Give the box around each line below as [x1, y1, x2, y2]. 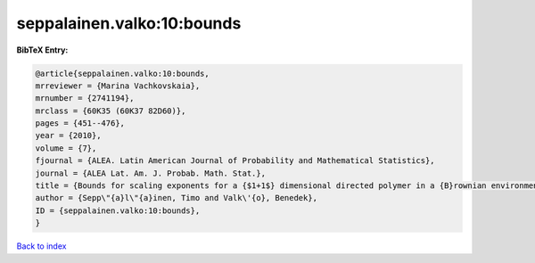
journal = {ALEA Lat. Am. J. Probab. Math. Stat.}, [35, 168, 267, 178]
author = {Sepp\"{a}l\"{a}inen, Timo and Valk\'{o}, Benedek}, [35, 193, 318, 203]
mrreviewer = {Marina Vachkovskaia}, [35, 80, 201, 91]
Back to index [16, 241, 67, 251]
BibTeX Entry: [16, 45, 69, 55]
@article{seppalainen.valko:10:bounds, [35, 68, 210, 78]
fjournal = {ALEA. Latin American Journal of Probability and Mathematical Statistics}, [35, 156, 436, 166]
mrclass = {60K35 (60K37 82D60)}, [35, 105, 186, 116]
